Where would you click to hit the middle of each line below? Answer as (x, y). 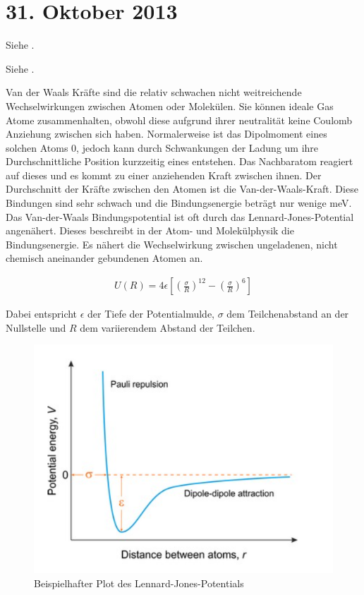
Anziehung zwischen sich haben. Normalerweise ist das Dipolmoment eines (166, 134)
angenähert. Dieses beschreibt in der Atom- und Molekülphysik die (150, 230)
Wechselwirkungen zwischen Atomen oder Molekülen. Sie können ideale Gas (170, 106)
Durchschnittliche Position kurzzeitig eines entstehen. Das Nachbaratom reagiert (180, 161)
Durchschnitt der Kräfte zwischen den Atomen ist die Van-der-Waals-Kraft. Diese (182, 189)
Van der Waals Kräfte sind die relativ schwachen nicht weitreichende (154, 92)
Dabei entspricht (42, 314)
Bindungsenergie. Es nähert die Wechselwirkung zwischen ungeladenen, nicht (172, 244)
